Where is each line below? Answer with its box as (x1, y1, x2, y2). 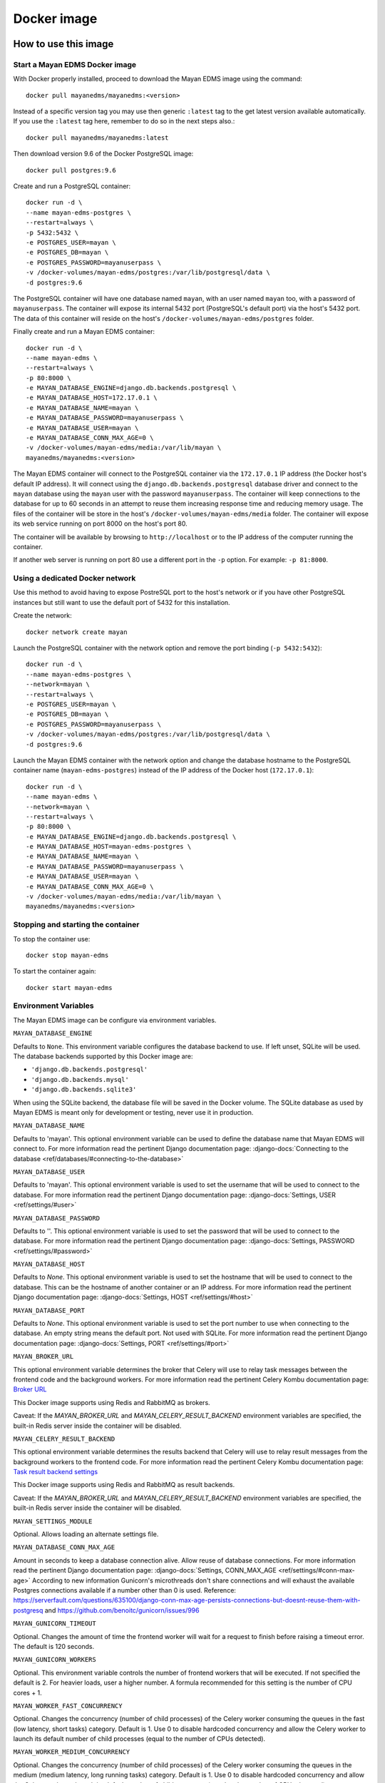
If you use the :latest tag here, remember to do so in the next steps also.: (13, 117, 235, 126)
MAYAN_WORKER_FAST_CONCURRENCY (13, 1702, 123, 1710)
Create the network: (13, 611, 72, 620)
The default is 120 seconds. (13, 1642, 95, 1650)
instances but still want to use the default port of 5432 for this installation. (13, 598, 231, 606)
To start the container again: (13, 967, 96, 976)
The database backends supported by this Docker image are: (13, 1052, 193, 1061)
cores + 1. (13, 1688, 42, 1697)
